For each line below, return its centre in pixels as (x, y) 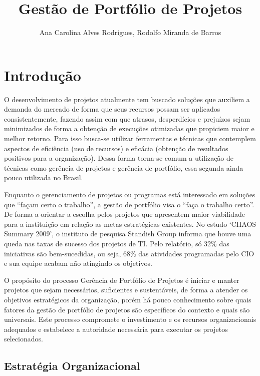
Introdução (43, 75)
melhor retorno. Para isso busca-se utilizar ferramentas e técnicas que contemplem (130, 138)
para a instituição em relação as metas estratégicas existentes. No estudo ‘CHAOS (130, 224)
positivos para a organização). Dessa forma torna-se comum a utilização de (119, 158)
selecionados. (24, 339)
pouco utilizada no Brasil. (44, 177)
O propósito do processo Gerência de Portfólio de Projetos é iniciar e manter (122, 280)
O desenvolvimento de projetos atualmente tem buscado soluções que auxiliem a (127, 99)
